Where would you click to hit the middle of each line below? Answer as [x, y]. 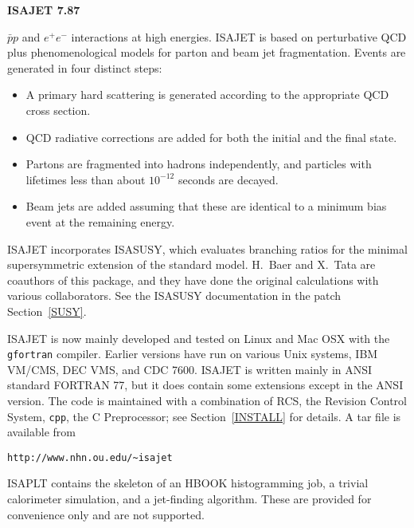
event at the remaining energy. [100, 221]
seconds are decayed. [228, 179]
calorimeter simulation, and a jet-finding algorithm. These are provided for [189, 499]
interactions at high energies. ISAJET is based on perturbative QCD [239, 36]
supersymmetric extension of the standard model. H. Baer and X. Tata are [191, 264]
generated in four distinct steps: [85, 67]
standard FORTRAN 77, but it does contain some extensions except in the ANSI [205, 385]
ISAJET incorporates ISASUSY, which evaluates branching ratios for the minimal [207, 248]
